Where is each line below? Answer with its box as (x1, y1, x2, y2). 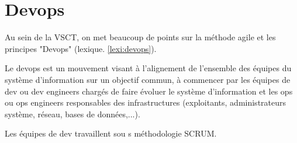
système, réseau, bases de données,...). (5, 107, 140, 120)
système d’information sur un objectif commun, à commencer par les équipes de (5, 73, 291, 85)
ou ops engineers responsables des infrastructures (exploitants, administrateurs (5, 96, 286, 109)
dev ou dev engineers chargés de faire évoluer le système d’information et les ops (5, 85, 293, 97)
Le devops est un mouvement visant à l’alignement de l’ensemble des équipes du (5, 62, 292, 74)
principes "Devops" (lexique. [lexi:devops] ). (5, 42, 157, 54)
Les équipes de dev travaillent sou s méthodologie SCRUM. (5, 127, 217, 139)
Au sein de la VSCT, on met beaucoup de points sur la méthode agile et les (5, 31, 276, 43)
